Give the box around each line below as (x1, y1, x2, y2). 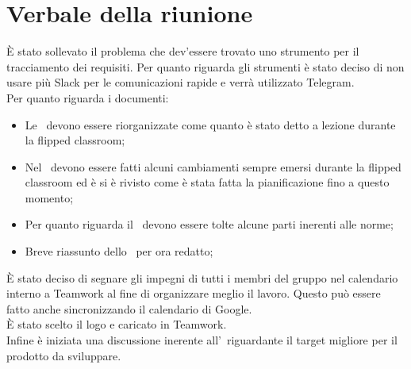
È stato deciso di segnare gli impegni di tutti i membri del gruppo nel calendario (6, 269, 398, 286)
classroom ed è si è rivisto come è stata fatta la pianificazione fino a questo (25, 174, 390, 190)
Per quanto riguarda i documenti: (6, 89, 169, 106)
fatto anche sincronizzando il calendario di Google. (6, 300, 252, 317)
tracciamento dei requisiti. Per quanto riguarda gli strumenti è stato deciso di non (6, 58, 405, 75)
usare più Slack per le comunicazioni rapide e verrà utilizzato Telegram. (6, 74, 355, 90)
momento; (25, 189, 74, 206)
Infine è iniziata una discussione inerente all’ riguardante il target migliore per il (6, 332, 398, 348)
